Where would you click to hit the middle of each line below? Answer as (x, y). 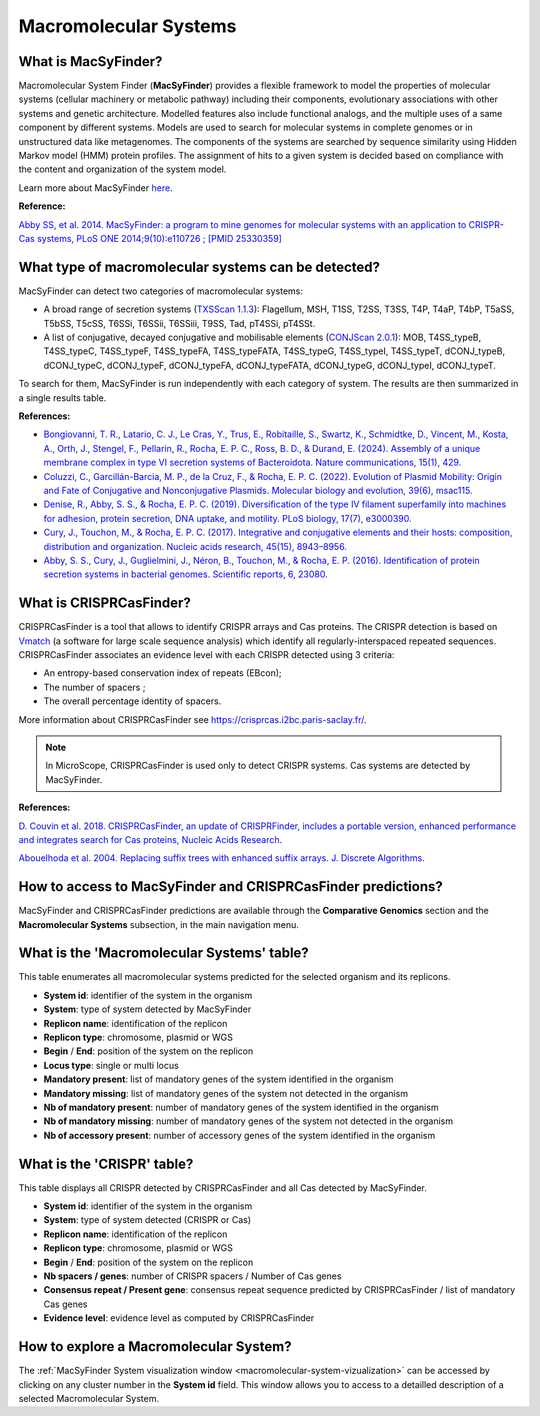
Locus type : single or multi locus (111, 1065)
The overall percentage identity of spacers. (132, 701)
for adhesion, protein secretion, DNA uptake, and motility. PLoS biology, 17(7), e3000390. (227, 518)
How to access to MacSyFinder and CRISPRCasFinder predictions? (231, 886)
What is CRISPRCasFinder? (105, 603)
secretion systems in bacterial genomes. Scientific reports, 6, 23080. (186, 574)
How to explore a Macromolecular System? (155, 1346)
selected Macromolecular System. (89, 1398)
